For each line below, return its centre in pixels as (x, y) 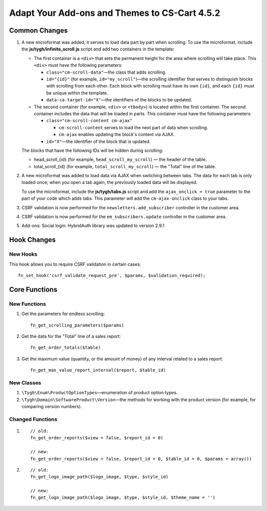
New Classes (25, 382)
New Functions (28, 304)
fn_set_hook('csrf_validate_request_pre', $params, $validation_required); (112, 275)
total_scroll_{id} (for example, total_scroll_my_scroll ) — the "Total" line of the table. (125, 166)
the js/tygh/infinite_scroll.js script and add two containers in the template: (98, 49)
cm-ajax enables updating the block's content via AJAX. (117, 135)
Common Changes (39, 30)
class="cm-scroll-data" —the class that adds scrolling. (106, 72)
